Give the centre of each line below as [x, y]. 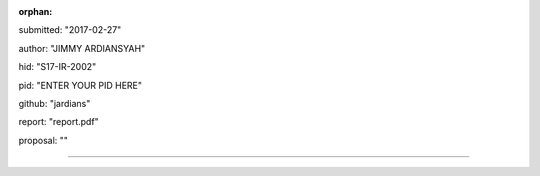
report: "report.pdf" [58, 122]
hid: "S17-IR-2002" [57, 67]
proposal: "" [43, 140]
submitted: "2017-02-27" [70, 30]
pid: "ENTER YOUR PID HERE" [80, 85]
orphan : [35, 11]
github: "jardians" [54, 103]
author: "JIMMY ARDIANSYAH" [82, 48]
